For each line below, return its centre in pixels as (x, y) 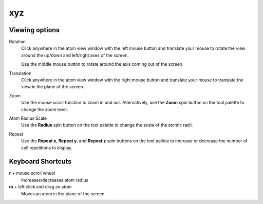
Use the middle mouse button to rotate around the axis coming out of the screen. (102, 64)
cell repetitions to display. (47, 148)
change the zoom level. (45, 109)
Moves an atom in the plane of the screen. (64, 194)
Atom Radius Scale (28, 118)
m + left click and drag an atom (40, 187)
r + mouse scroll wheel (32, 173)
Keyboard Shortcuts (40, 161)
